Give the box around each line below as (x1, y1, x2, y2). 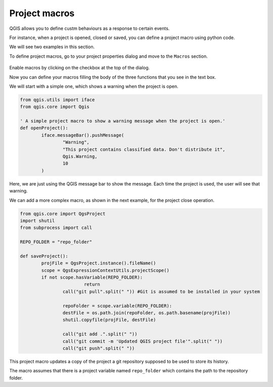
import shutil (20, 218, 55, 223)
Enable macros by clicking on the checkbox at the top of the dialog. (9, 65, 150, 71)
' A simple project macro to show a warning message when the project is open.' (20, 118, 225, 124)
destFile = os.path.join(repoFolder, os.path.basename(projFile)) (62, 310, 231, 316)
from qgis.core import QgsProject (20, 211, 106, 216)
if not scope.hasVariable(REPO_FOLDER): (41, 275, 143, 281)
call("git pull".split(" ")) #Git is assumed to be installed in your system (62, 289, 260, 294)
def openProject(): (20, 125, 68, 131)
